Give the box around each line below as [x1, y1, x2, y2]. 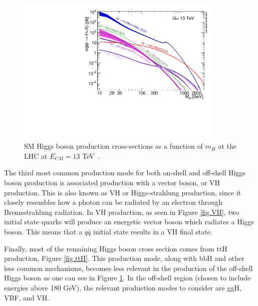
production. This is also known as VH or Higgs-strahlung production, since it [4, 187, 241, 197]
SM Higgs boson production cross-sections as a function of [24, 141, 203, 151]
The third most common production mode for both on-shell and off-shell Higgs [4, 167, 245, 178]
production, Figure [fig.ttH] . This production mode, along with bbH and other [4, 253, 244, 263]
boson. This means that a [4, 226, 83, 237]
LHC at [24, 150, 48, 161]
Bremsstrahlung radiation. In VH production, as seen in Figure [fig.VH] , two [4, 206, 239, 217]
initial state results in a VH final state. [93, 226, 212, 237]
